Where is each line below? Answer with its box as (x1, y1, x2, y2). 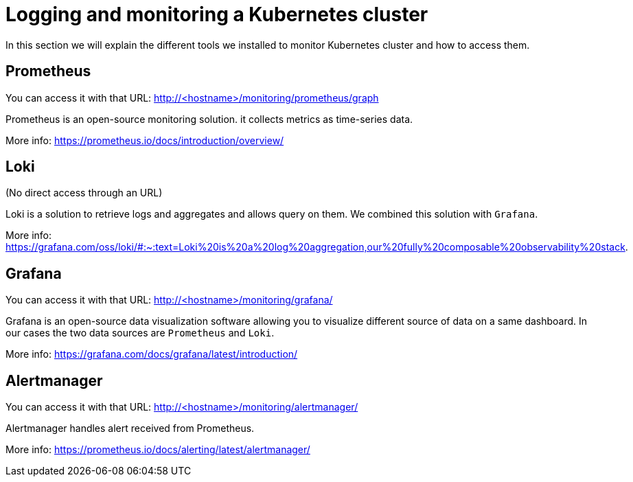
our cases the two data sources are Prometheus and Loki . (5, 327, 275, 339)
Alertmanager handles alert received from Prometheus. (5, 422, 255, 435)
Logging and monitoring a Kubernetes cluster (5, 3, 428, 26)
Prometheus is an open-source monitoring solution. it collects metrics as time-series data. (5, 113, 413, 125)
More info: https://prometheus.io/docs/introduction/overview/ (5, 134, 284, 146)
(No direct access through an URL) (5, 187, 163, 199)
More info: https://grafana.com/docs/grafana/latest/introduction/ (5, 348, 298, 360)
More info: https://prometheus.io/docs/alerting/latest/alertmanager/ (5, 444, 310, 456)
